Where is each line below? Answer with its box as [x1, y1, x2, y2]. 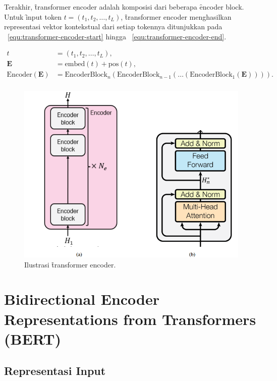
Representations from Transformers [4, 308, 256, 329]
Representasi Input [4, 363, 106, 378]
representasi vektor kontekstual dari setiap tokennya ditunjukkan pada [4, 21, 223, 32]
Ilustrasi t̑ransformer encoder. [24, 259, 116, 269]
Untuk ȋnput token [4, 11, 62, 22]
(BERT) [4, 328, 61, 349]
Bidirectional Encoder [4, 289, 160, 309]
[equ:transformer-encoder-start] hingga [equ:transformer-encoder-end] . [8, 31, 227, 41]
